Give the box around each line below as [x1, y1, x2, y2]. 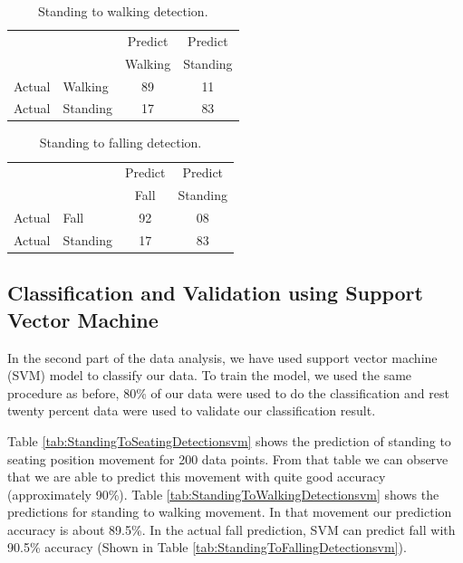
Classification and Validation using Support [7, 279, 423, 307]
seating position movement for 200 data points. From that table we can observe [7, 449, 449, 468]
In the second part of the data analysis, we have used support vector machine [7, 348, 438, 367]
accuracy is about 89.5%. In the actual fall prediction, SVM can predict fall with [7, 520, 456, 539]
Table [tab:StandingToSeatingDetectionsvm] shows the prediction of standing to [7, 431, 451, 450]
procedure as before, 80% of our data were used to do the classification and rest [7, 383, 449, 402]
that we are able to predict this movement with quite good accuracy [7, 467, 386, 486]
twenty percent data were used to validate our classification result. [7, 401, 376, 420]
